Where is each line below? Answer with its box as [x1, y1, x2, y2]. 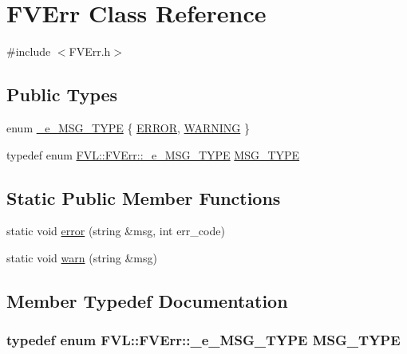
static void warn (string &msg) [6, 249, 157, 265]
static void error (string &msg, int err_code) [6, 222, 225, 239]
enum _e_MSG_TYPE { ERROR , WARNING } [6, 119, 250, 136]
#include [6, 43, 51, 60]
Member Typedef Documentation [6, 288, 288, 313]
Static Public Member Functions [6, 185, 281, 210]
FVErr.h [69, 43, 111, 60]
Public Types [6, 82, 118, 107]
